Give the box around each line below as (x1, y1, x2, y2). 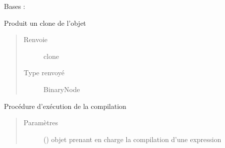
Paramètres (23, 117, 58, 128)
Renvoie (23, 34, 48, 45)
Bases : (4, 1, 25, 11)
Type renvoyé (23, 67, 64, 78)
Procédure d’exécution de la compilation (4, 100, 126, 111)
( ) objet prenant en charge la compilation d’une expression (43, 134, 222, 144)
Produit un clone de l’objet (4, 17, 86, 28)
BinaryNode (43, 84, 80, 94)
